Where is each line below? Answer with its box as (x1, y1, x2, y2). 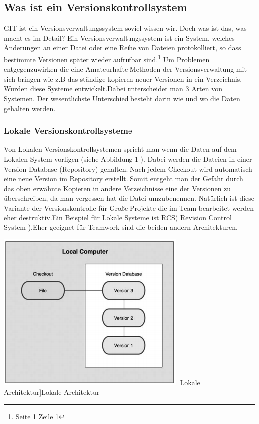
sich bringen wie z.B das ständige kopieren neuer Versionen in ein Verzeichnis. (4, 73, 242, 84)
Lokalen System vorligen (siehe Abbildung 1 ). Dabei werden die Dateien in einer (4, 154, 252, 164)
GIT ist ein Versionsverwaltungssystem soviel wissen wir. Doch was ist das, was (4, 23, 247, 33)
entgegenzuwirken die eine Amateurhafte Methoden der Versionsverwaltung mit (4, 64, 247, 74)
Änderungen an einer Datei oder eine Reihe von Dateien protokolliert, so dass (4, 42, 241, 53)
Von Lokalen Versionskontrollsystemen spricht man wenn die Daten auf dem (4, 144, 237, 154)
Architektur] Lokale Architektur (4, 387, 100, 397)
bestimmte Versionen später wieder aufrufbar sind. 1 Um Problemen (4, 52, 210, 64)
